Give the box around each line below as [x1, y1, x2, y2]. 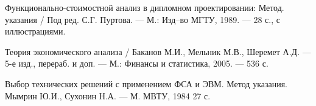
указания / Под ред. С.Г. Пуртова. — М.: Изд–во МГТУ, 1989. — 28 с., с [5, 13, 280, 25]
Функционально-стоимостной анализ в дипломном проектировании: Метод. [5, 1, 284, 13]
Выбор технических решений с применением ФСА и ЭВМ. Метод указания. [5, 77, 288, 90]
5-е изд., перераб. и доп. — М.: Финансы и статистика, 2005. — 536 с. [5, 57, 269, 70]
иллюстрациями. [5, 25, 66, 38]
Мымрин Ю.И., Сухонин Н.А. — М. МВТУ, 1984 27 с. [5, 89, 211, 102]
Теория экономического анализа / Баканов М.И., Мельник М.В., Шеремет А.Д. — [5, 45, 311, 58]
